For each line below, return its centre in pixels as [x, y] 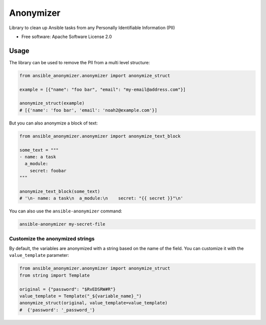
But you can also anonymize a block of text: [53, 123]
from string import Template [55, 275]
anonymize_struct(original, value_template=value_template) [94, 303]
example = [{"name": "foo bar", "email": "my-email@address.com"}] [103, 89]
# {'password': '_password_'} [57, 310]
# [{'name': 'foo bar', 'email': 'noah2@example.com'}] [88, 110]
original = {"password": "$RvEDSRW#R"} [67, 289]
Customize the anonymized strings [52, 239]
